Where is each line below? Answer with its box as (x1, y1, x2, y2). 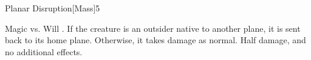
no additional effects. (5, 45, 83, 58)
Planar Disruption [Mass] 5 (5, 2, 100, 14)
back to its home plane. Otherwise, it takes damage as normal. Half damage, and (5, 34, 306, 46)
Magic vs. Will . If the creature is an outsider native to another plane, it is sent (5, 22, 301, 34)
